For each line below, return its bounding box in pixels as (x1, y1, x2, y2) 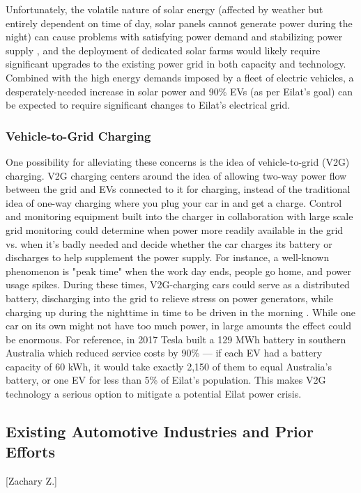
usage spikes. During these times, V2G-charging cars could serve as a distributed (6, 277, 350, 292)
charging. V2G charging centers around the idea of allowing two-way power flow (6, 168, 347, 182)
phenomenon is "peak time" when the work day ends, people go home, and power (6, 263, 352, 278)
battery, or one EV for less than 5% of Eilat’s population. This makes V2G (6, 373, 326, 387)
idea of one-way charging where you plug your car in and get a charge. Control (6, 195, 342, 210)
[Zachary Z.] (6, 474, 57, 488)
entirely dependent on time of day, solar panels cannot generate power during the (6, 15, 353, 30)
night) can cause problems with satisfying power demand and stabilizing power (6, 29, 343, 44)
